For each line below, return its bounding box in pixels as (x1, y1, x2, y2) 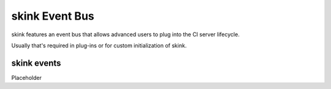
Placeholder (11, 74, 42, 81)
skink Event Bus (11, 9, 94, 23)
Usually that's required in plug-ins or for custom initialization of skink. (11, 42, 187, 49)
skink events (11, 58, 61, 68)
